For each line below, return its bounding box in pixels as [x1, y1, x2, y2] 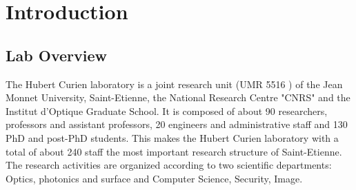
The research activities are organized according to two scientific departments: [6, 158, 332, 172]
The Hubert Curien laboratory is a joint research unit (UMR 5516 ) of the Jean [6, 76, 343, 91]
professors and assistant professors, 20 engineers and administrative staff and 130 [6, 117, 348, 131]
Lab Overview [6, 44, 107, 65]
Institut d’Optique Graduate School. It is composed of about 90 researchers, [6, 103, 328, 118]
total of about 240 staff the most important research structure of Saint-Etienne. [6, 144, 342, 158]
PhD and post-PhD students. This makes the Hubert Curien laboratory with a [6, 130, 339, 145]
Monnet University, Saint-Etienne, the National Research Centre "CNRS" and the [6, 90, 350, 105]
